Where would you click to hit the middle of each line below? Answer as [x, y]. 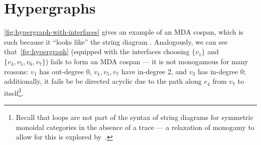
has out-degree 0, [66, 71]
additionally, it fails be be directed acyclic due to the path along [103, 81]
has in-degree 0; [222, 71]
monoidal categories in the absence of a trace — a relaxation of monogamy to [135, 127]
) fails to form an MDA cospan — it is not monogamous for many [147, 61]
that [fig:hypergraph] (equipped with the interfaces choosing [97, 51]
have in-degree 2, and [154, 71]
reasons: [16, 71]
